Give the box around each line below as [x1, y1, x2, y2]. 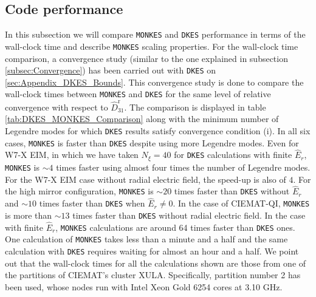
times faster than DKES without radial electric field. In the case [72, 208, 306, 221]
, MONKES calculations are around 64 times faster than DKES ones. [55, 220, 295, 233]
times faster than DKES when [39, 197, 145, 210]
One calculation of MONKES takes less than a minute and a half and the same [5, 233, 288, 245]
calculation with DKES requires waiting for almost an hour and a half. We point [5, 245, 299, 258]
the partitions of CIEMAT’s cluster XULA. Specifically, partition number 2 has [5, 268, 301, 281]
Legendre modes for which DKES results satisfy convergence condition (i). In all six [5, 124, 311, 137]
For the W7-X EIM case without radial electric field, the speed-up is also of [5, 172, 286, 185]
